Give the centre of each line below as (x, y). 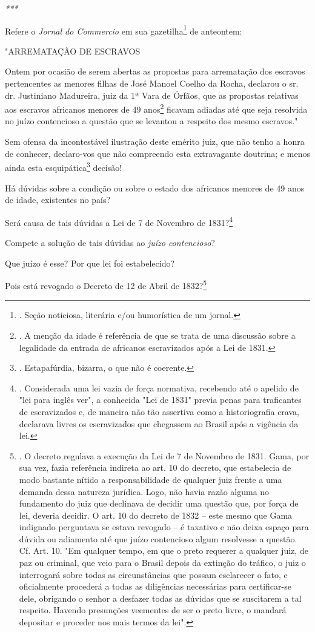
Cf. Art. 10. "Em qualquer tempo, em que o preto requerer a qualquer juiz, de (164, 551)
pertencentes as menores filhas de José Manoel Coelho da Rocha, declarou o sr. (152, 83)
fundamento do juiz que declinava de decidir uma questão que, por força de (159, 503)
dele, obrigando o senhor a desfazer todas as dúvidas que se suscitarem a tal (160, 598)
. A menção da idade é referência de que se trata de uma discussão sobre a (157, 335)
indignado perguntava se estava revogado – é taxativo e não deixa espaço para (164, 527)
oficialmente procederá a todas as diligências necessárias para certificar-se (155, 586)
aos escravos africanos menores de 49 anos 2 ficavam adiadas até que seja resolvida (156, 108)
